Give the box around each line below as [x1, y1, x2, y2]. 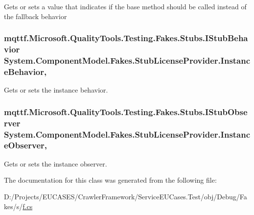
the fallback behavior [4, 11, 67, 21]
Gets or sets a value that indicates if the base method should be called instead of [4, 1, 247, 11]
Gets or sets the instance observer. [4, 158, 107, 168]
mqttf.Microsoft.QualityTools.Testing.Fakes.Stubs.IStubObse [4, 105, 248, 118]
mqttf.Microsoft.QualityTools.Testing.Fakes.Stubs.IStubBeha [4, 32, 248, 44]
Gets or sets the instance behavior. [4, 85, 108, 95]
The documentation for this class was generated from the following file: [4, 175, 217, 185]
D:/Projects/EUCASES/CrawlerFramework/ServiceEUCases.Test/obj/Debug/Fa [4, 191, 247, 201]
